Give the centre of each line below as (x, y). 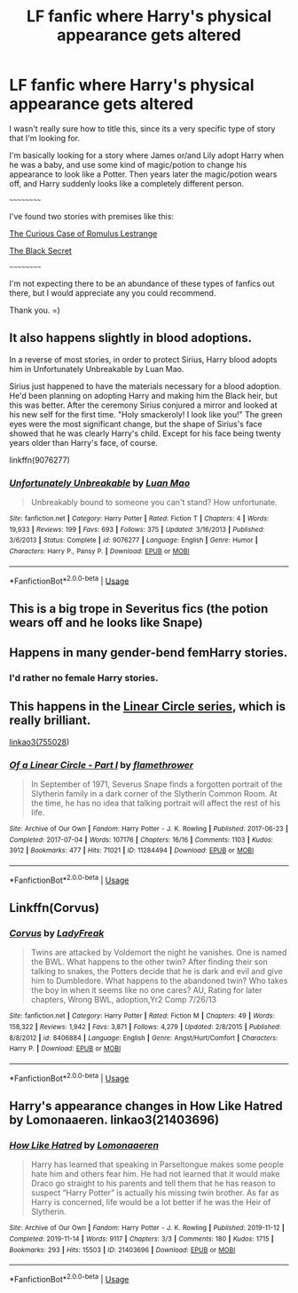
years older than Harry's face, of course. (83, 442)
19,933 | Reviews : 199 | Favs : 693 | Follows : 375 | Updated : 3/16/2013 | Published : (137, 529)
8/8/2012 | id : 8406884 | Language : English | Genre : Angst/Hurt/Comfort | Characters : (144, 1038)
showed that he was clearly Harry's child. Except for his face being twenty (145, 433)
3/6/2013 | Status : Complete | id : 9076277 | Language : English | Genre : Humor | (134, 540)
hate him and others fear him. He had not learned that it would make (155, 1174)
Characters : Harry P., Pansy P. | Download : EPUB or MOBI (99, 551)
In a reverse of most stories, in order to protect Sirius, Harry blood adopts (143, 359)
